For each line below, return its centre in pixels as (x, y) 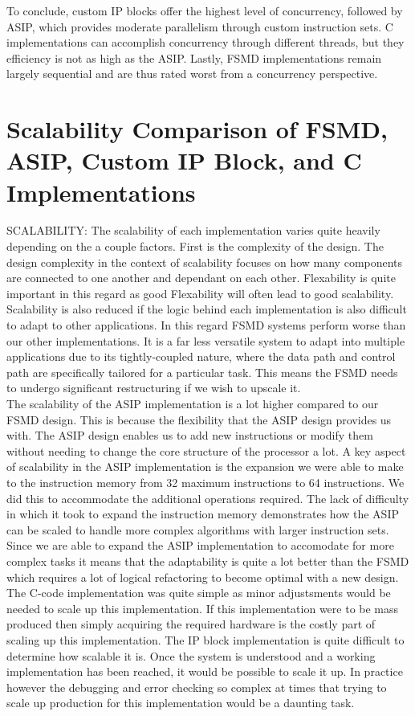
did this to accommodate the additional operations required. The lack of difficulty (208, 498)
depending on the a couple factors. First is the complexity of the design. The (195, 246)
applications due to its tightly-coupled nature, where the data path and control (201, 356)
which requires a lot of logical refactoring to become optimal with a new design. (203, 577)
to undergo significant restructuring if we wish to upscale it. (154, 388)
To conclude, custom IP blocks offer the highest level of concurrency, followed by (205, 10)
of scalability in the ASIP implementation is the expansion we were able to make (205, 466)
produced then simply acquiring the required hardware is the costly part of (191, 624)
